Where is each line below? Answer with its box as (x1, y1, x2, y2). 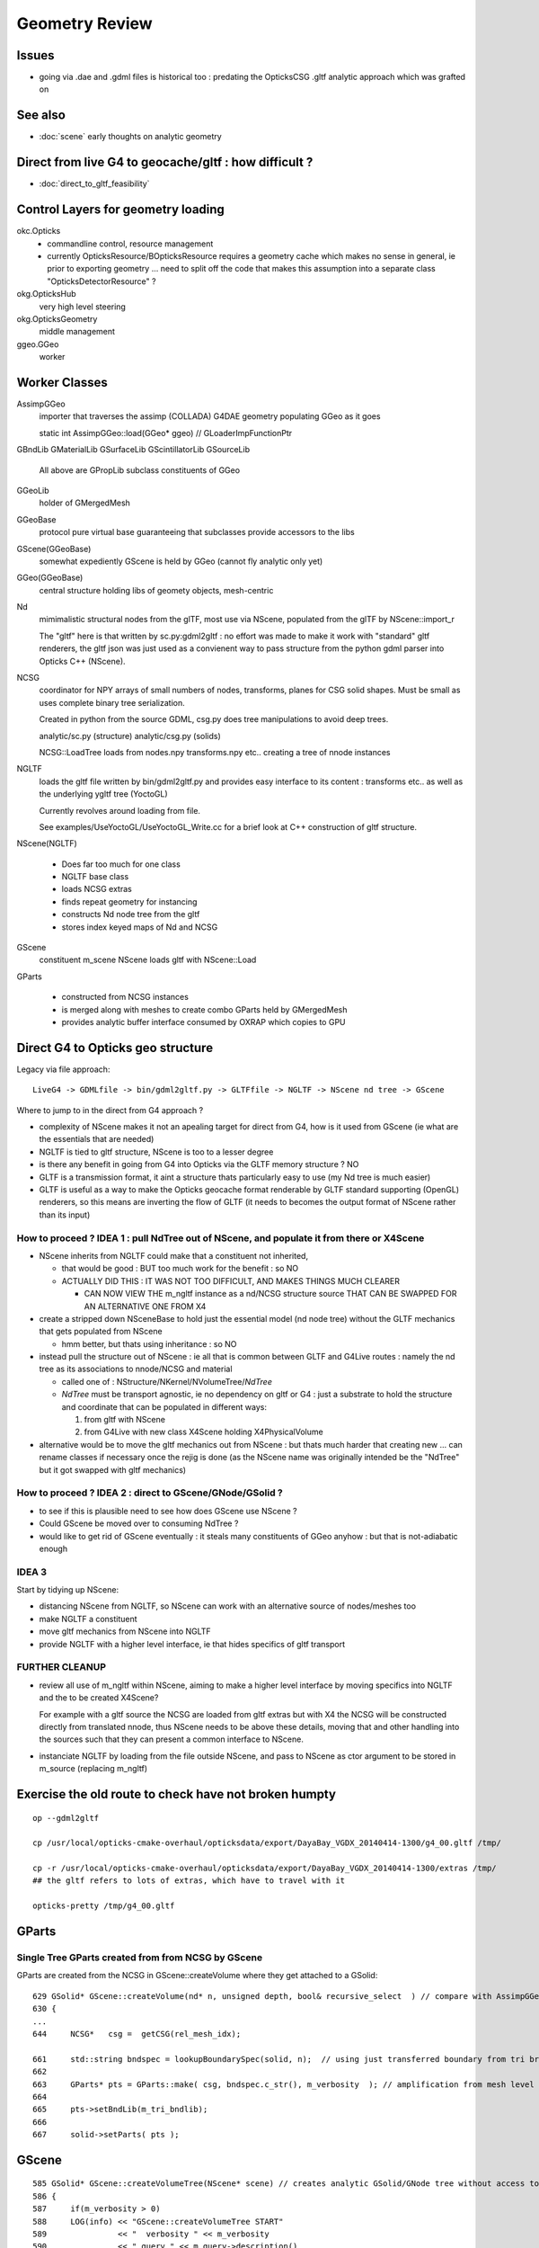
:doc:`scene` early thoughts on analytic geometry (39, 131, 222, 142)
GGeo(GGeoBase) (16, 572, 84, 584)
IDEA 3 (16, 1566, 47, 1578)
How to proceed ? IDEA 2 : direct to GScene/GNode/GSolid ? (16, 1486, 283, 1499)
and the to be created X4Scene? (39, 1692, 159, 1703)
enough (39, 1543, 67, 1554)
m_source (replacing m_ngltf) (39, 1763, 148, 1774)
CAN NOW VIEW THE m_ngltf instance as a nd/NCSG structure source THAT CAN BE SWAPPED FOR (84, 1289, 457, 1299)
